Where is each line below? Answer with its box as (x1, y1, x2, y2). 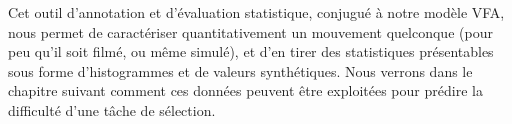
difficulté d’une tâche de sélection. (8, 99, 216, 120)
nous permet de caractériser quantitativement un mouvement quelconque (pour (8, 21, 493, 42)
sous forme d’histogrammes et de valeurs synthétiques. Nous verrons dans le (8, 60, 473, 81)
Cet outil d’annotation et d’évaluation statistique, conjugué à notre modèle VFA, (8, 2, 505, 22)
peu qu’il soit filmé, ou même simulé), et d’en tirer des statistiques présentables (8, 41, 494, 62)
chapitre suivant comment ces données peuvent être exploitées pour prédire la (8, 80, 483, 101)
